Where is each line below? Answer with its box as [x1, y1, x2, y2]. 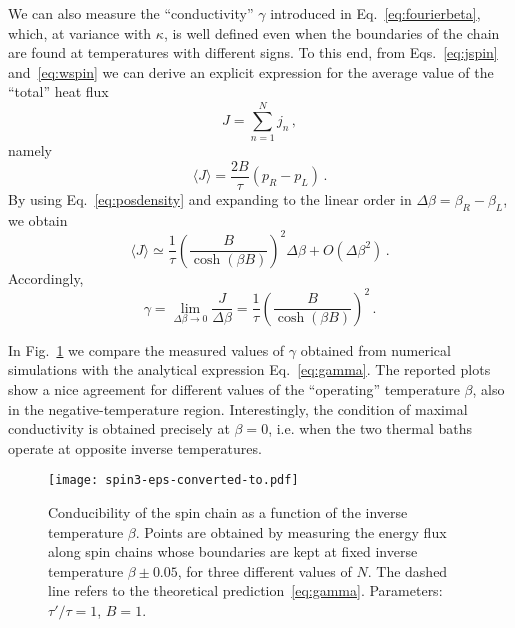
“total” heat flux [8, 81, 109, 102]
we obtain [8, 209, 68, 230]
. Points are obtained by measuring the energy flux [135, 521, 447, 542]
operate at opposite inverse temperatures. [8, 437, 262, 458]
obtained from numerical [300, 339, 451, 360]
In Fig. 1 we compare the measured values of [8, 339, 285, 360]
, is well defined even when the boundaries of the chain [163, 22, 500, 43]
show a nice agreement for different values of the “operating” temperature [8, 378, 460, 399]
